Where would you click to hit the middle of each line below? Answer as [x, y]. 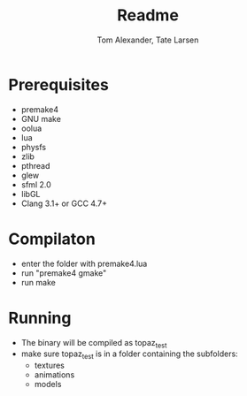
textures [50, 366]
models [48, 385]
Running [40, 318]
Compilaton [52, 239]
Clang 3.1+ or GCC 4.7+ [64, 203]
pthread [35, 165]
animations [54, 375]
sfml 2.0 [36, 184]
